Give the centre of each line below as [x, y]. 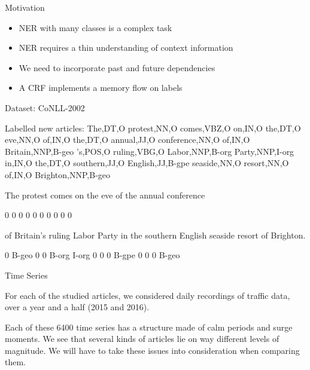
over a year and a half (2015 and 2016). [77, 307]
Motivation [25, 7]
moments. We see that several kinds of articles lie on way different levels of [142, 339]
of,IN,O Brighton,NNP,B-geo [58, 174]
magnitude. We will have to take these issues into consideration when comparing [152, 350]
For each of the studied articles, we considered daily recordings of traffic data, [148, 295]
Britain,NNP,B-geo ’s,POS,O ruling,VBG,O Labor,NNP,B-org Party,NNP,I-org [150, 151]
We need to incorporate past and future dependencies [117, 67]
